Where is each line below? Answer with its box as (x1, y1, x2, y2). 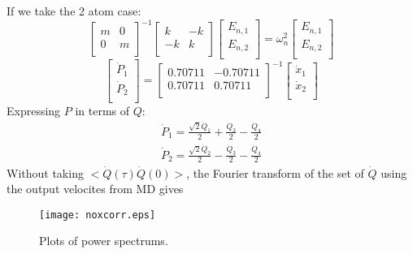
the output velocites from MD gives (7, 180, 184, 197)
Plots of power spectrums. (39, 232, 168, 249)
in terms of (75, 101, 130, 118)
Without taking (7, 164, 84, 181)
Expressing (7, 101, 61, 118)
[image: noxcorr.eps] (39, 209, 156, 221)
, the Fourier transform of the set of (186, 164, 364, 181)
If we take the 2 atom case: (7, 2, 141, 19)
